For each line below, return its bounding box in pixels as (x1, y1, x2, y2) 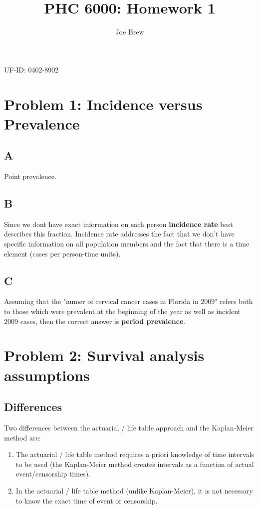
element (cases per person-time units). (4, 248, 121, 258)
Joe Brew (115, 26, 144, 37)
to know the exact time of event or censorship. (15, 495, 158, 505)
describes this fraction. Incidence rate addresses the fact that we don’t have (4, 228, 235, 239)
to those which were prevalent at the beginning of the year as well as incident (4, 306, 241, 316)
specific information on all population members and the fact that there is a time (4, 238, 250, 249)
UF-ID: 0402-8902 (4, 64, 59, 74)
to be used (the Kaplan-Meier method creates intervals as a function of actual (15, 458, 254, 469)
